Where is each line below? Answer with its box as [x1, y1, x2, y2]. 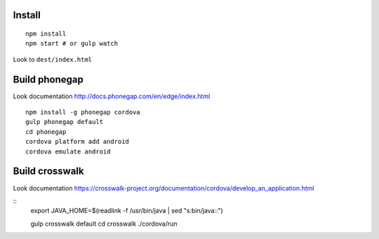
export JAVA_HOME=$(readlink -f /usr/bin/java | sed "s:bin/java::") [30, 207, 224, 215]
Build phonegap [13, 74, 84, 86]
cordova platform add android [25, 137, 130, 146]
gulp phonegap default [25, 118, 104, 126]
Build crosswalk [13, 165, 84, 177]
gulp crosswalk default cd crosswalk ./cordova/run [30, 219, 178, 228]
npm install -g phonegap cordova [25, 109, 140, 116]
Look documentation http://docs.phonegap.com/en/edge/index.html [13, 92, 211, 100]
